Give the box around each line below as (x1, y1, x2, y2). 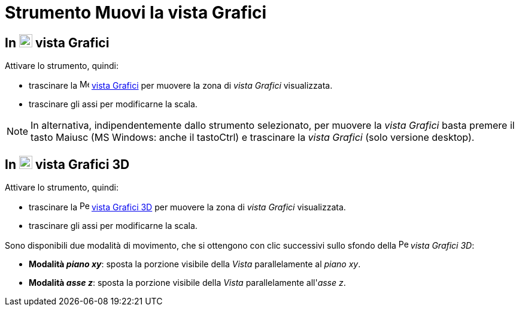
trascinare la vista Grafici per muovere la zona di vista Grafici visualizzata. (29, 80, 333, 91)
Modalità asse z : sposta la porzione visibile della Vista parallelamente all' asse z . (29, 277, 346, 288)
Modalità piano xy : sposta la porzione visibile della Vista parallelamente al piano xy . (29, 259, 361, 270)
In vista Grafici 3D (5, 156, 130, 172)
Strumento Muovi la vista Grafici (5, 2, 267, 23)
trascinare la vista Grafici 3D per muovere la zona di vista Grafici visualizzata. (29, 202, 346, 213)
